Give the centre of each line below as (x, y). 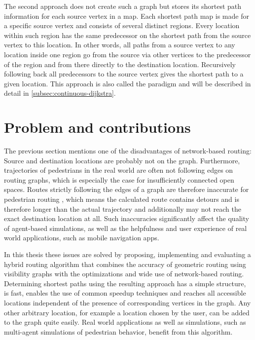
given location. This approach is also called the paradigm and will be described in (127, 83)
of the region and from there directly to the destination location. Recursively (120, 64)
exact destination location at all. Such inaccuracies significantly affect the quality (127, 218)
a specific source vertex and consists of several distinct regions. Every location (122, 25)
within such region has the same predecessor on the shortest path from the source (127, 35)
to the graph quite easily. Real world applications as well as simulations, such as (125, 322)
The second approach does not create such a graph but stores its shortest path (123, 6)
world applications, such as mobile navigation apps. (82, 238)
